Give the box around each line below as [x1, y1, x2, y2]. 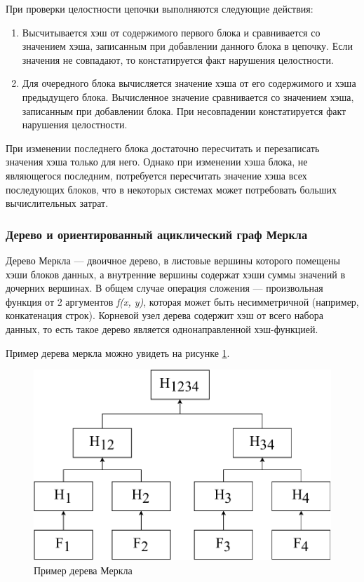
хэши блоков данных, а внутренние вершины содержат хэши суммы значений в [6, 266, 346, 281]
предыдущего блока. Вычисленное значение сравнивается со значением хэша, [22, 89, 354, 104]
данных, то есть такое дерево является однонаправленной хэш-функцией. [6, 321, 318, 336]
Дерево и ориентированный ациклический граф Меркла [6, 225, 308, 243]
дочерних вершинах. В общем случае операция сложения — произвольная [6, 280, 323, 295]
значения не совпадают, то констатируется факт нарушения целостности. [22, 52, 334, 67]
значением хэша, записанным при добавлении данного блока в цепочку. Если [22, 39, 353, 53]
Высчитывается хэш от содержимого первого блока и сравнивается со [22, 25, 321, 39]
